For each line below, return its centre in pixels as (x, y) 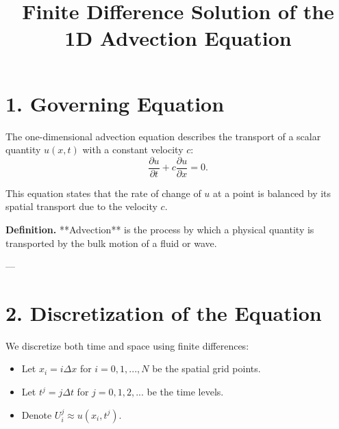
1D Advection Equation (178, 38)
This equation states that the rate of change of (103, 193)
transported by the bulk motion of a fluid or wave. (111, 243)
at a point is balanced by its (272, 193)
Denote (37, 414)
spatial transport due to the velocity (81, 206)
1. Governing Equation (115, 103)
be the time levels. (185, 392)
